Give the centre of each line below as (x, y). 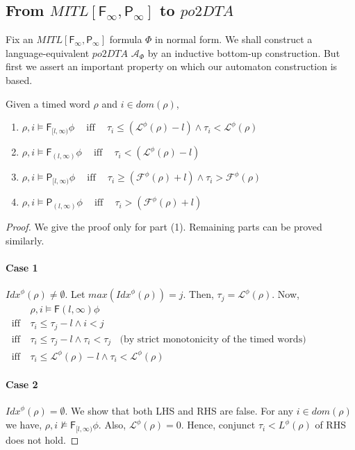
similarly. (25, 240)
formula (126, 39)
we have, (24, 425)
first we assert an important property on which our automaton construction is (172, 66)
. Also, (112, 425)
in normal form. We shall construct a (234, 39)
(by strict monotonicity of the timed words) (213, 339)
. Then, (198, 294)
